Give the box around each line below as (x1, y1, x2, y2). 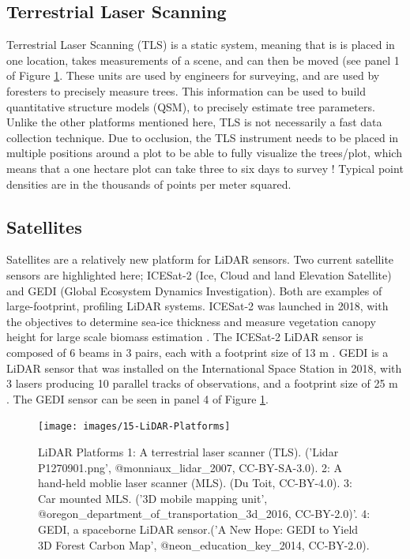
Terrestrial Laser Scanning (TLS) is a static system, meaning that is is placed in (6, 36, 395, 53)
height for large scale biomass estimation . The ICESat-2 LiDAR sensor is (6, 328, 363, 345)
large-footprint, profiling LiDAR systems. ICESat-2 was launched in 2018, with (6, 298, 389, 314)
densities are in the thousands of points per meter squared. (6, 175, 292, 192)
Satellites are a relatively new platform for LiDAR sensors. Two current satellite (6, 251, 394, 268)
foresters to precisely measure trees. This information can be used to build (6, 82, 366, 99)
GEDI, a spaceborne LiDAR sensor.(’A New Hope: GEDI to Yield (38, 520, 359, 537)
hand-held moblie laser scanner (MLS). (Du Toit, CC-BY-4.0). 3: (38, 475, 352, 491)
